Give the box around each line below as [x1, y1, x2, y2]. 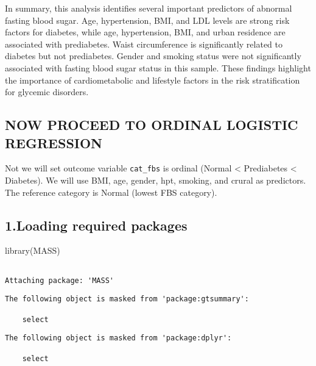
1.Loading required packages [5, 215, 188, 234]
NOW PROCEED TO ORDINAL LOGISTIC [5, 115, 298, 134]
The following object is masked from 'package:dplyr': [5, 334, 232, 343]
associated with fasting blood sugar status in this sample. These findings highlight [5, 61, 311, 74]
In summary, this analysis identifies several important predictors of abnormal [5, 2, 292, 14]
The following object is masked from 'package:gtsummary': [5, 295, 249, 304]
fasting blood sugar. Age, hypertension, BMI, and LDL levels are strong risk [5, 13, 290, 26]
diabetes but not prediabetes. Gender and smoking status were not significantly [5, 49, 301, 62]
